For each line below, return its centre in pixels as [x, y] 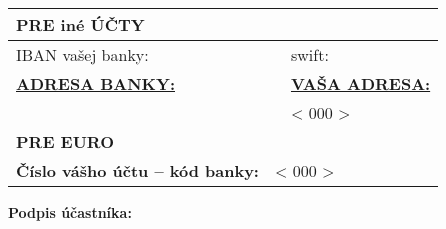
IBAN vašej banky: [82, 54]
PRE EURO [65, 141]
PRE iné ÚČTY [80, 24]
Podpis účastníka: [70, 212]
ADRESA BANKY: [95, 83]
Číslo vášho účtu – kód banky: [137, 170]
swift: [309, 54]
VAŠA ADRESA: [360, 83]
